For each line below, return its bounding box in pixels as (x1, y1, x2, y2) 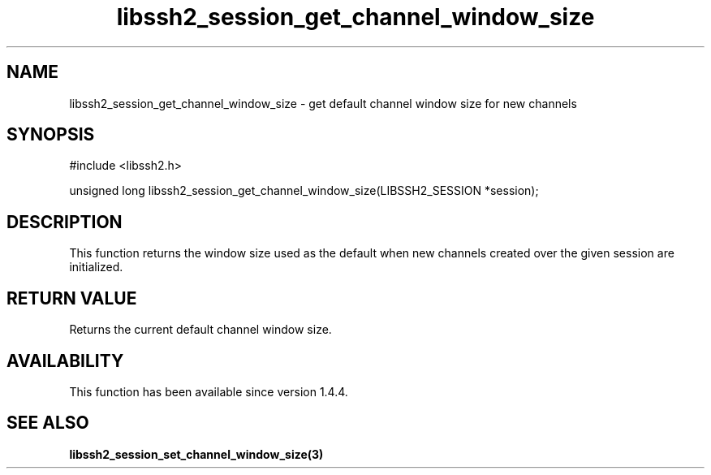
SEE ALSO (6, 412, 89, 434)
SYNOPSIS (6, 124, 95, 145)
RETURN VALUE (6, 287, 137, 309)
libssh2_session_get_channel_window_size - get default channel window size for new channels (69, 96, 577, 110)
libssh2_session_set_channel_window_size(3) (69, 447, 324, 461)
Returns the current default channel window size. (69, 322, 332, 337)
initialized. (69, 260, 123, 274)
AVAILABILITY (6, 350, 124, 371)
